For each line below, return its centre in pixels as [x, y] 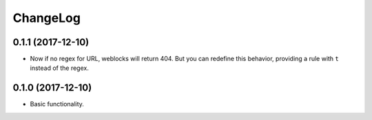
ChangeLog [46, 18]
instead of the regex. [59, 68]
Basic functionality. [57, 104]
